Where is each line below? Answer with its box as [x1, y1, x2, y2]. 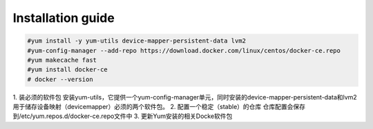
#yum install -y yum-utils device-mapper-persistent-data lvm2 [27, 37, 247, 45]
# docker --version [27, 75, 93, 83]
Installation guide [12, 10, 115, 25]
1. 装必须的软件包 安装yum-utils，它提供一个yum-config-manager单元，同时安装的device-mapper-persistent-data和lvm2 [12, 93, 357, 101]
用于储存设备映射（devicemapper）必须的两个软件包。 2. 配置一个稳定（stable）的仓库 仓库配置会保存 [12, 103, 305, 111]
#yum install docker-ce [27, 66, 108, 73]
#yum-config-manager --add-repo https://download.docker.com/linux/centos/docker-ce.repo [27, 47, 341, 54]
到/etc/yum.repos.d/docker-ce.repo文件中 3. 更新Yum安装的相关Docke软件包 [12, 112, 233, 120]
